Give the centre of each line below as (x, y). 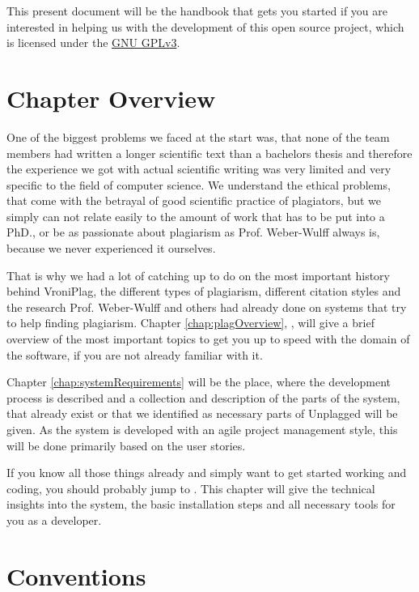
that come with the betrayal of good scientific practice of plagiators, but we (194, 200)
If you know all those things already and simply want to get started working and (207, 473)
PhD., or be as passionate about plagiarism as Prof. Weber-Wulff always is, (193, 232)
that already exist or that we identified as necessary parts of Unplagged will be (202, 413)
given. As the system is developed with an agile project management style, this (202, 429)
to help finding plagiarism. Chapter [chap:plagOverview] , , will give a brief (190, 323)
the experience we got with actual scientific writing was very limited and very (199, 169)
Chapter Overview (111, 98)
